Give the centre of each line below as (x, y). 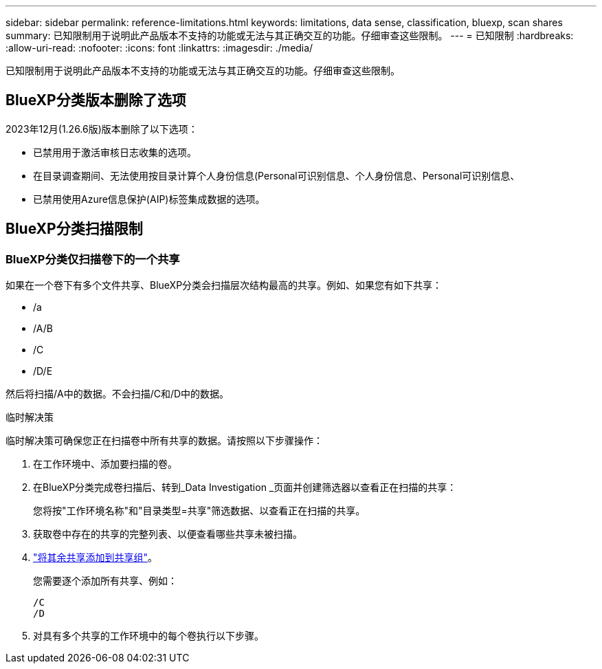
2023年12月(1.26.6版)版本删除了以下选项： (102, 129)
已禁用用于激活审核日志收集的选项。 (115, 152)
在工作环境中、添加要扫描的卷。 (105, 464)
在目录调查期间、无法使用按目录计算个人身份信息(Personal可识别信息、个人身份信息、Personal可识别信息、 (277, 175)
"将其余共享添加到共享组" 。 (96, 558)
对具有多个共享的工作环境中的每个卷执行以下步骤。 (148, 636)
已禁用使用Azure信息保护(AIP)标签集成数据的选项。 (149, 199)
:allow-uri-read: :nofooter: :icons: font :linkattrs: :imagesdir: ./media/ (159, 48)
